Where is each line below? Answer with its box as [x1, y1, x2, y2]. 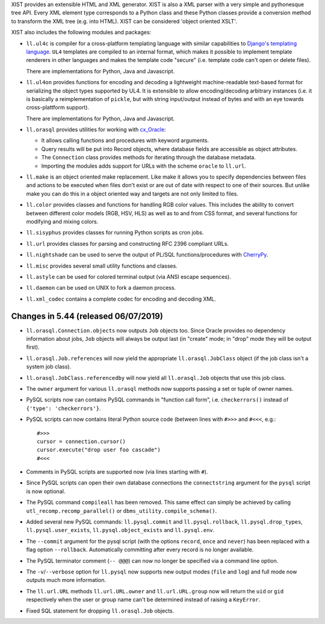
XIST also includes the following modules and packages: [11, 29, 152, 36]
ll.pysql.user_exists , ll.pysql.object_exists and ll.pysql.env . [26, 527, 215, 534]
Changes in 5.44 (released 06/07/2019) [11, 311, 164, 321]
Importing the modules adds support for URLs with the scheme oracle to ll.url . [41, 162, 246, 170]
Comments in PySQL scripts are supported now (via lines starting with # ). [26, 468, 208, 476]
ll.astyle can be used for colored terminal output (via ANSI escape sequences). [26, 273, 231, 280]
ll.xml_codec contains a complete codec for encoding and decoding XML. [26, 295, 217, 302]
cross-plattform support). [26, 104, 90, 111]
